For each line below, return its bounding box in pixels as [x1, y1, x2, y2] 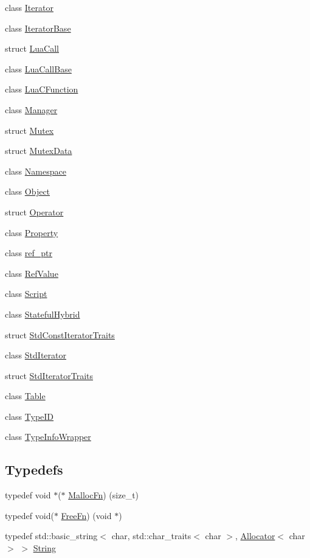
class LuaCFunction [5, 83, 78, 96]
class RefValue [5, 267, 58, 279]
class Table [5, 389, 46, 402]
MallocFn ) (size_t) [68, 489, 139, 501]
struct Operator [5, 205, 64, 218]
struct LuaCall [5, 42, 59, 55]
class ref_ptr [5, 246, 53, 259]
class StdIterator [5, 349, 66, 361]
